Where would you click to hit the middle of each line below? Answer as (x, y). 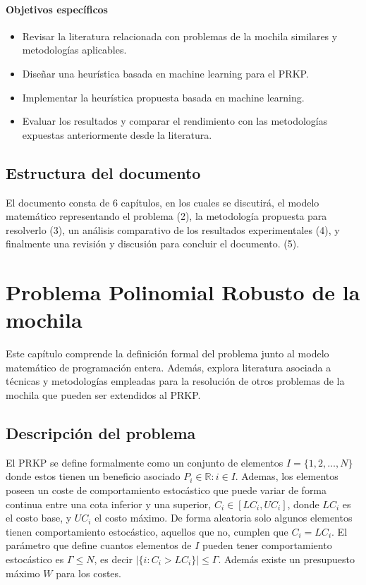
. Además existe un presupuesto (286, 559)
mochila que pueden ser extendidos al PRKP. (103, 395)
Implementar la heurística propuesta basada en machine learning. (163, 97)
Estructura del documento (103, 172)
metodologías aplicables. (74, 50)
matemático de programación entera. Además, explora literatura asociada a (169, 367)
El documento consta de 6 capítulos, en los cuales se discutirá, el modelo (163, 202)
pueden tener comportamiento (267, 545)
